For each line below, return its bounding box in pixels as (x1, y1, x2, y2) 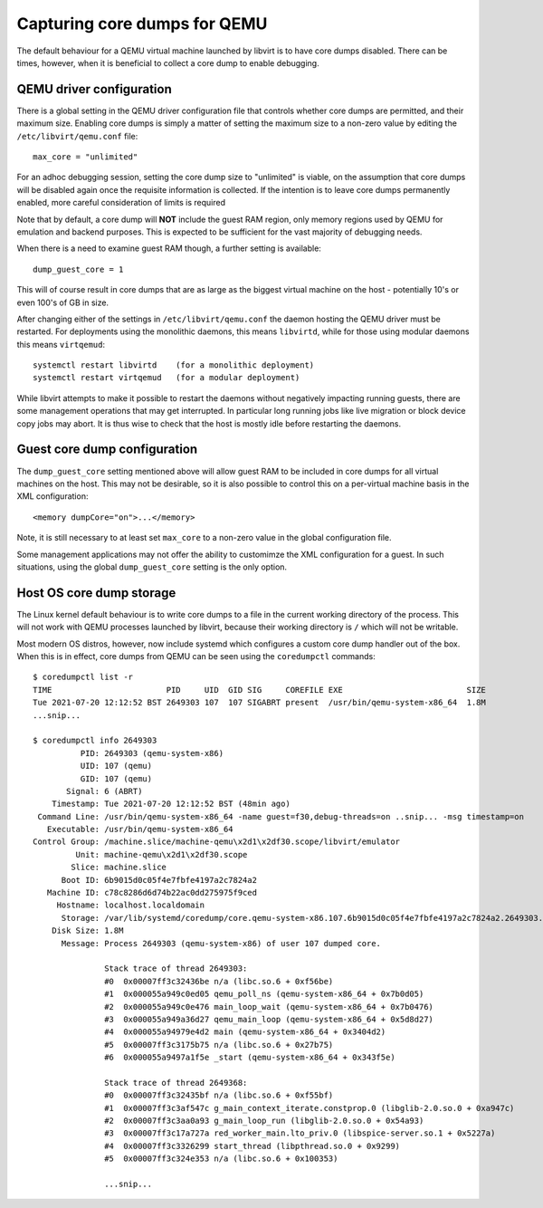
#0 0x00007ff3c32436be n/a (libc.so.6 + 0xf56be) (104, 976, 334, 986)
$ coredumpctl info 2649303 (33, 735, 157, 746)
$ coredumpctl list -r (33, 672, 134, 683)
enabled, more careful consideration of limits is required (16, 197, 226, 208)
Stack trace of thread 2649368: (104, 1078, 248, 1088)
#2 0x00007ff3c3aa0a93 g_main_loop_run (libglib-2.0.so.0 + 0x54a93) (104, 1116, 424, 1127)
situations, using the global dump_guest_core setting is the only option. (16, 561, 288, 572)
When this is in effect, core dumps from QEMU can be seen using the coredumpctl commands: (16, 650, 376, 661)
